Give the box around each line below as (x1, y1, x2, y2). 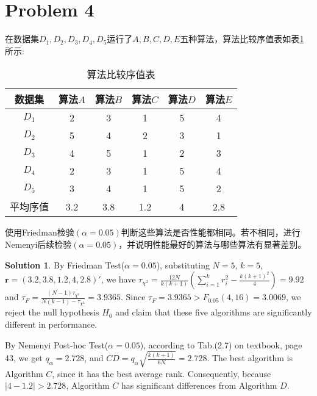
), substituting (156, 258, 210, 271)
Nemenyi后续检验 (5, 237, 72, 250)
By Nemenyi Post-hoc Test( (5, 338, 109, 351)
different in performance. (5, 317, 98, 330)
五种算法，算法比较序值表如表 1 (180, 32, 304, 45)
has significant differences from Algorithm (121, 379, 277, 392)
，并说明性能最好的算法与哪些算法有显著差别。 (118, 237, 307, 250)
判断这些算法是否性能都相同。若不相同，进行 (121, 226, 301, 239)
